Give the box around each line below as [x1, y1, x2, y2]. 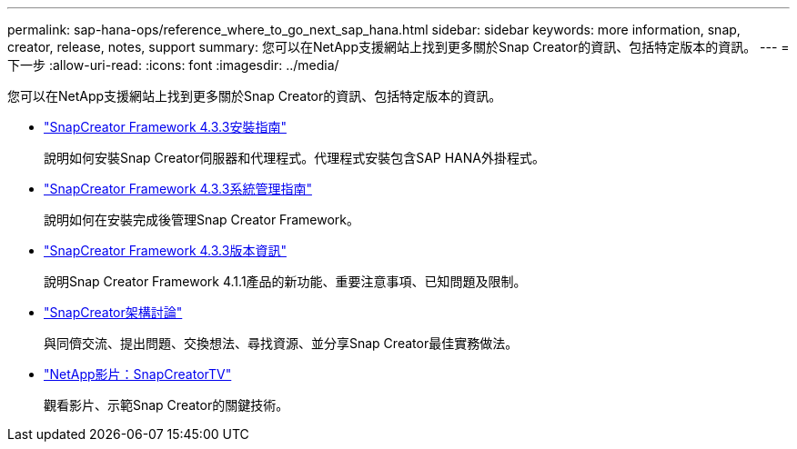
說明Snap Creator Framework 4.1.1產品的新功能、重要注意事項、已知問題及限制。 [44, 274, 527, 289]
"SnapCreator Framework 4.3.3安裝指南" [44, 119, 287, 135]
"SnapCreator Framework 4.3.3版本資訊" [44, 243, 287, 258]
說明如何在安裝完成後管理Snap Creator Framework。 [44, 212, 360, 227]
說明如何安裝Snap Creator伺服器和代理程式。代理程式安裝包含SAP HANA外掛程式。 [44, 150, 545, 165]
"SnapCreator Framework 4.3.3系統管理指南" [44, 181, 312, 196]
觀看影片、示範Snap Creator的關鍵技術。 [44, 397, 289, 413]
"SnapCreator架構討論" [44, 304, 183, 320]
